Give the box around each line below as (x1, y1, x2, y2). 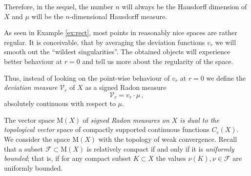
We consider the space (4, 133, 70, 144)
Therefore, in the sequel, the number (4, 1, 113, 11)
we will (215, 37, 236, 47)
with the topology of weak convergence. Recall (98, 133, 237, 144)
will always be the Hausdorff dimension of (122, 1, 247, 11)
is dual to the (180, 114, 219, 125)
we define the (206, 72, 246, 83)
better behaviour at (4, 56, 63, 66)
